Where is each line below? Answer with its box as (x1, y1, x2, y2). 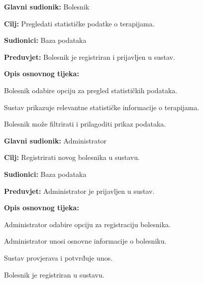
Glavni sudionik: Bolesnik (4, 1, 90, 11)
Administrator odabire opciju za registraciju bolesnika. (4, 219, 171, 229)
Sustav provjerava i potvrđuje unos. (4, 252, 113, 263)
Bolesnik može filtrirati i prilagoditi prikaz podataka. (4, 119, 166, 129)
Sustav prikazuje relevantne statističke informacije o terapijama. (4, 102, 200, 112)
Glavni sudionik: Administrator (4, 135, 107, 145)
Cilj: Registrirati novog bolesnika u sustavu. (4, 152, 140, 162)
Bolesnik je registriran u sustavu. (4, 269, 104, 280)
